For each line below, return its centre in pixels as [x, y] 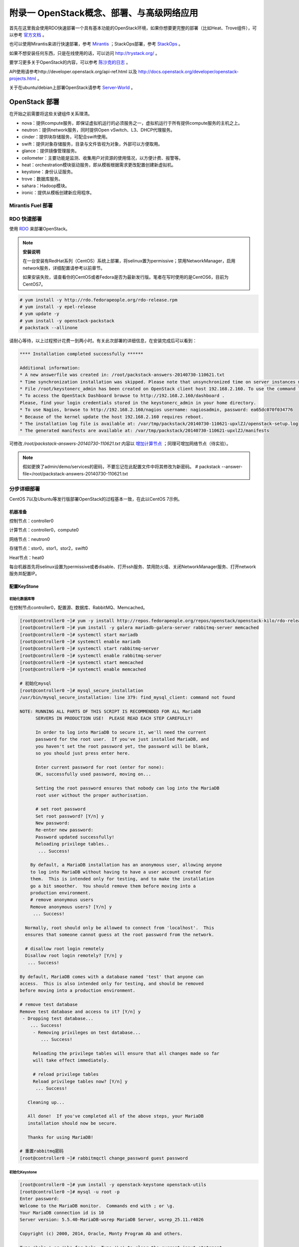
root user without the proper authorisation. [92, 795]
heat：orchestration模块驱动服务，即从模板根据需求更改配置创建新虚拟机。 [99, 165]
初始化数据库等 [22, 599]
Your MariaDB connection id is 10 [62, 1213]
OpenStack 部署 [34, 102]
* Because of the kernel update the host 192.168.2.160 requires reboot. [112, 417]
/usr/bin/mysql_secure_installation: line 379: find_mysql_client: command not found [127, 698]
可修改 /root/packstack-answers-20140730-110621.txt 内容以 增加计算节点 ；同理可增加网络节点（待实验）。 [120, 443]
